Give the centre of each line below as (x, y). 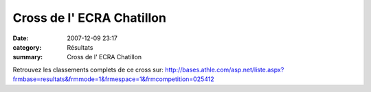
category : (27, 47)
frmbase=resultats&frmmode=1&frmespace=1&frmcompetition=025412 (113, 79)
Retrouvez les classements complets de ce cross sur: (88, 70)
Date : (21, 38)
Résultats (80, 47)
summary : (28, 57)
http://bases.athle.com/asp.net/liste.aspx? (225, 70)
